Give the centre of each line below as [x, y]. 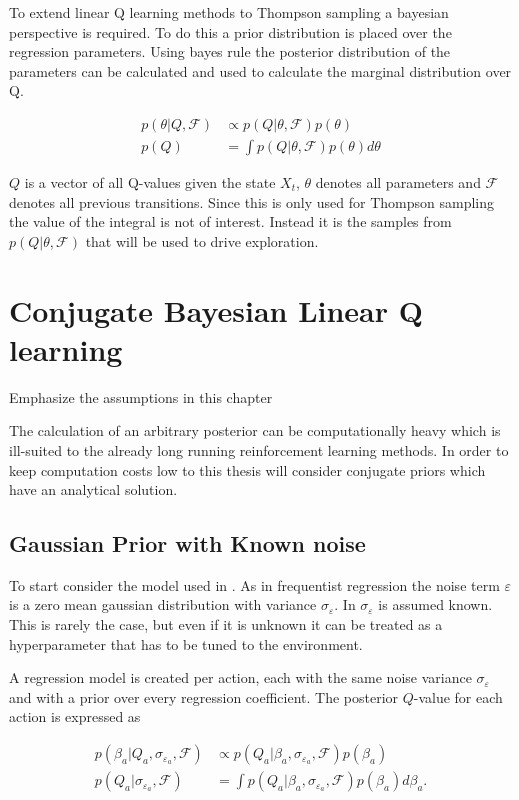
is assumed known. [435, 604]
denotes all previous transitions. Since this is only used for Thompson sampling [251, 201]
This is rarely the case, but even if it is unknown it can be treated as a [226, 624]
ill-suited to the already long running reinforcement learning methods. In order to [259, 449]
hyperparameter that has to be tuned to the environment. [186, 643]
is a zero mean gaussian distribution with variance [163, 604]
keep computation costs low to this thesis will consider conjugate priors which [247, 469]
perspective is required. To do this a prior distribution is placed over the [230, 31]
